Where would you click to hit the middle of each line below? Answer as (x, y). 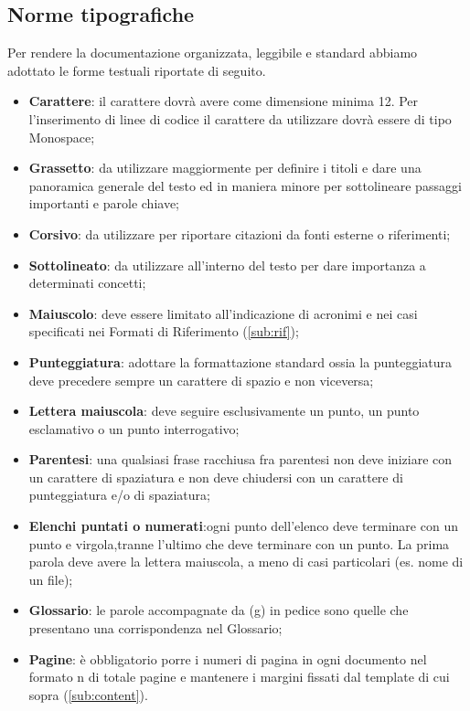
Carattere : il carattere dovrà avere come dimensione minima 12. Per (224, 101)
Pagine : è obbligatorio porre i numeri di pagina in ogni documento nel (228, 658)
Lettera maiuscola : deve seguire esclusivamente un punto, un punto (224, 411)
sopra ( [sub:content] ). (88, 694)
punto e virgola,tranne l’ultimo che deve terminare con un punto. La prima (239, 543)
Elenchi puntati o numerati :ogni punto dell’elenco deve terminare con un (243, 526)
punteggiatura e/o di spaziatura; (119, 495)
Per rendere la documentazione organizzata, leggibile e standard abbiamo (213, 53)
